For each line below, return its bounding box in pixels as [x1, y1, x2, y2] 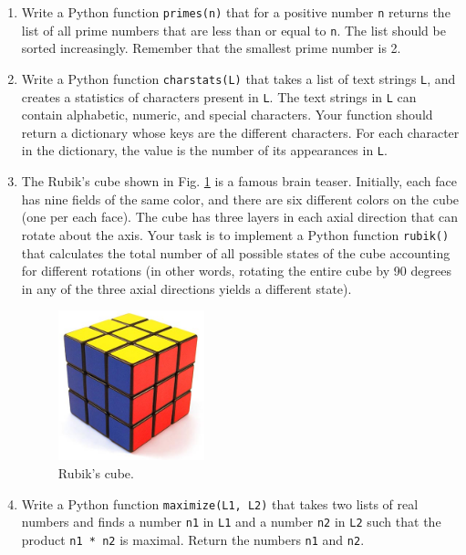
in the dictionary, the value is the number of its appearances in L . [21, 141, 388, 160]
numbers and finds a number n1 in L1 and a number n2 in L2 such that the [21, 512, 441, 531]
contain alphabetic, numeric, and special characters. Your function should [21, 105, 433, 124]
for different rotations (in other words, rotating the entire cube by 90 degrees [21, 261, 451, 280]
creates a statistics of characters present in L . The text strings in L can [21, 87, 417, 106]
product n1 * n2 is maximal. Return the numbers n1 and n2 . [21, 529, 365, 549]
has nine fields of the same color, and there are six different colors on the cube [21, 189, 460, 208]
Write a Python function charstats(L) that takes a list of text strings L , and [21, 68, 456, 88]
